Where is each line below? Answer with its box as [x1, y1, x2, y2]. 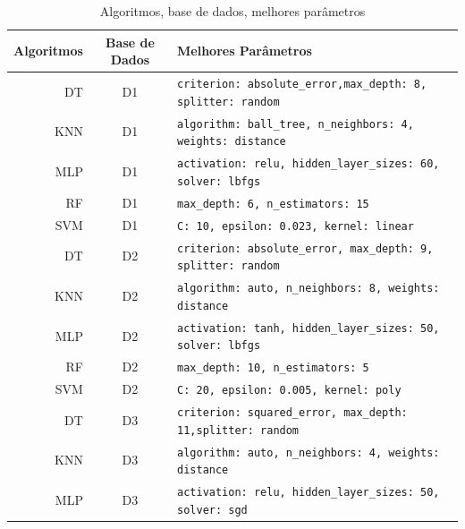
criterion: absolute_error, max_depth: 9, [177, 242, 434, 255]
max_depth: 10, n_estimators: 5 [177, 362, 369, 375]
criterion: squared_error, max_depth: [177, 406, 408, 420]
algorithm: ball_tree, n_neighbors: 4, [177, 117, 414, 131]
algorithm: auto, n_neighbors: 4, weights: [177, 446, 440, 459]
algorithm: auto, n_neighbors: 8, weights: [177, 282, 440, 295]
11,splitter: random [177, 423, 300, 437]
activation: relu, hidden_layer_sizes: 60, [177, 158, 440, 171]
